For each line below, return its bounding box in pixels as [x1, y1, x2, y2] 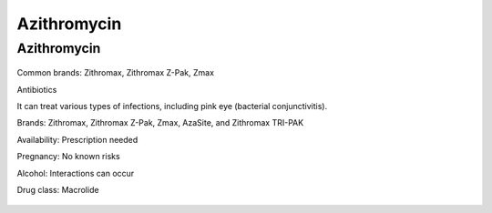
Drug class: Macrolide [16, 184, 99, 195]
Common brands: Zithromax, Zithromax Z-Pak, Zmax [16, 67, 214, 78]
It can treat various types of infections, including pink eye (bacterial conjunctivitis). [16, 100, 328, 111]
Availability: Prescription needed [16, 134, 138, 145]
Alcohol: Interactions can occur [16, 167, 135, 178]
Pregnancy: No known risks [16, 151, 120, 162]
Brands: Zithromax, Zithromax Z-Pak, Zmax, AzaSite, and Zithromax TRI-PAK [16, 117, 304, 128]
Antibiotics [16, 84, 57, 95]
